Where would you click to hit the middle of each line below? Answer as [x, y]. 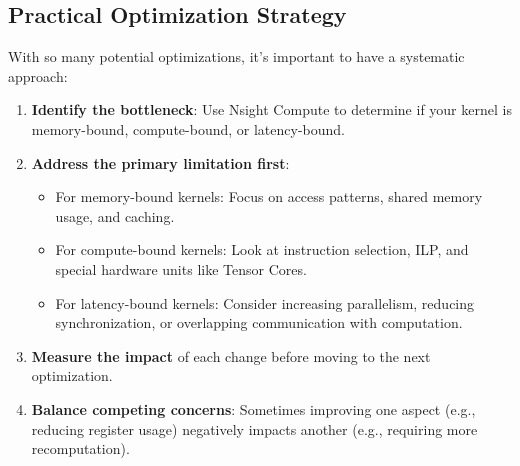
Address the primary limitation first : [160, 162]
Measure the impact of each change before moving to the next [231, 355]
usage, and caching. [115, 215]
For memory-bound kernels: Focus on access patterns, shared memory [269, 196]
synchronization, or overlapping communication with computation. [259, 322]
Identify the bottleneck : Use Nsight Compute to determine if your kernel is [271, 109]
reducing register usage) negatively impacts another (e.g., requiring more [254, 428]
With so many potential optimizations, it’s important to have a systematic [236, 56]
